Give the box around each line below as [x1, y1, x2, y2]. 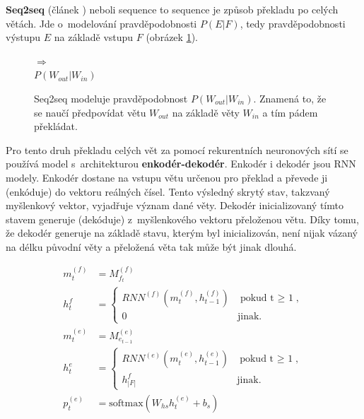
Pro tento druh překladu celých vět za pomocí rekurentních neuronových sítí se [6, 142, 348, 157]
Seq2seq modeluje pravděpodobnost [34, 90, 188, 105]
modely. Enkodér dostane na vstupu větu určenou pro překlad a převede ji [6, 170, 328, 184]
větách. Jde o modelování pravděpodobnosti [6, 16, 197, 30]
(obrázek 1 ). [146, 30, 198, 45]
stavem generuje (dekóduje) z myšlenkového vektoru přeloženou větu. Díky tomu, [6, 211, 359, 226]
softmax [109, 398, 143, 408]
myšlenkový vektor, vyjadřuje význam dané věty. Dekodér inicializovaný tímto [6, 198, 344, 213]
